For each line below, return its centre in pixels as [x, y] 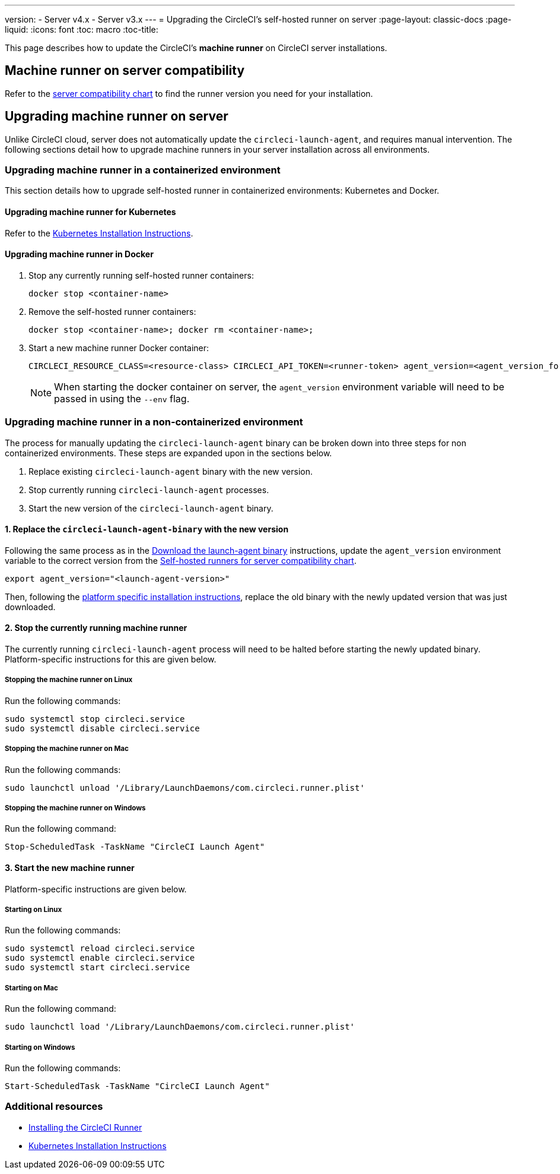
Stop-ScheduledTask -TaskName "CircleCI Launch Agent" [135, 847]
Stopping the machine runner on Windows [75, 808]
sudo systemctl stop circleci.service [95, 719]
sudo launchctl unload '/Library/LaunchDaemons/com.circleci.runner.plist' [185, 788]
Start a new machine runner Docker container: [119, 348]
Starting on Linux [34, 910]
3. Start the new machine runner [70, 868]
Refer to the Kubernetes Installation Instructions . [99, 233]
